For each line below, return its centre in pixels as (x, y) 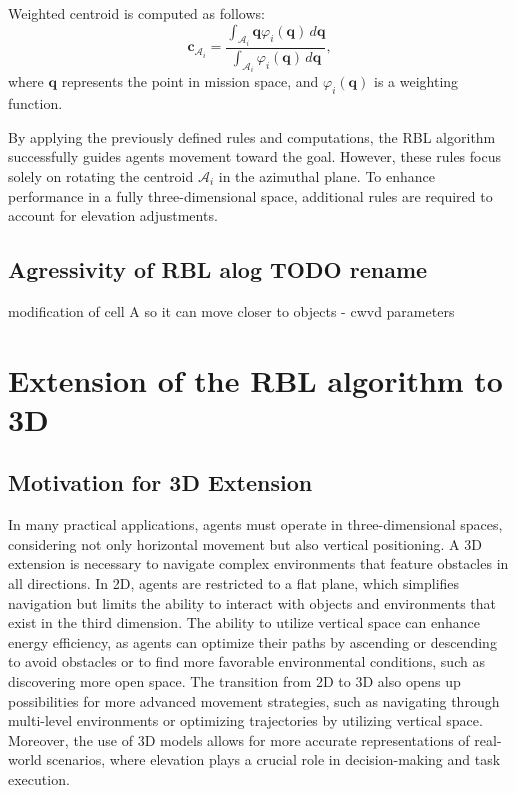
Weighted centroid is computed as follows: (136, 13)
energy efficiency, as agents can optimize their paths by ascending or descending (252, 641)
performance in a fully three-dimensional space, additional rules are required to (250, 195)
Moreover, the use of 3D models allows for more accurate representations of (239, 739)
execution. (39, 778)
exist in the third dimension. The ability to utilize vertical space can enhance (244, 622)
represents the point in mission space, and (190, 81)
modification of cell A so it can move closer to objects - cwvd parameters (231, 310)
